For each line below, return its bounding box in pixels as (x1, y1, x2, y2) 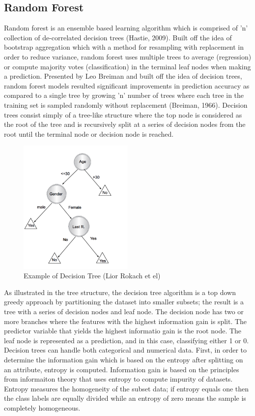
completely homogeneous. (4, 402, 81, 413)
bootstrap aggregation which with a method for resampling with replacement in (4, 42, 244, 52)
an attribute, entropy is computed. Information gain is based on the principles (4, 364, 239, 374)
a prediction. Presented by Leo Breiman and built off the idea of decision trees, (4, 71, 242, 81)
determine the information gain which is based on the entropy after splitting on (4, 354, 243, 364)
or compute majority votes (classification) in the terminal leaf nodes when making (4, 61, 251, 71)
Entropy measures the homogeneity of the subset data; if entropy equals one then (4, 383, 249, 393)
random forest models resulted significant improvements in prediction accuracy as (4, 80, 250, 90)
